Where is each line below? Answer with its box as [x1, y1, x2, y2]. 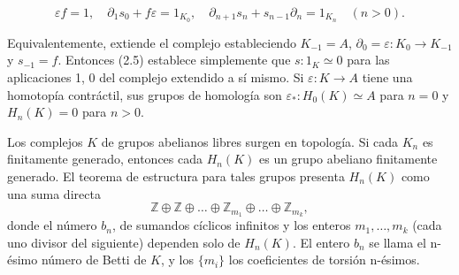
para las [347, 50, 390, 69]
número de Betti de [41, 250, 147, 269]
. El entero [292, 233, 350, 251]
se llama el [369, 233, 426, 251]
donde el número [7, 216, 97, 234]
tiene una [362, 68, 413, 87]
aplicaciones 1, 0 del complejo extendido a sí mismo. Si [7, 68, 304, 87]
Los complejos [7, 132, 83, 150]
